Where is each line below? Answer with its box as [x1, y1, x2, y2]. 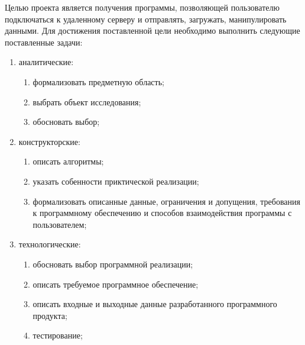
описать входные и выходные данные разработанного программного [33, 298, 277, 310]
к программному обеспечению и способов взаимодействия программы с [33, 207, 292, 219]
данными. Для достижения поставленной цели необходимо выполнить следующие [5, 24, 300, 37]
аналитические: [18, 56, 74, 68]
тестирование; [33, 329, 83, 341]
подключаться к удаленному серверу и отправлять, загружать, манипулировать [5, 12, 287, 25]
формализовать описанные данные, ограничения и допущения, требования [33, 195, 300, 207]
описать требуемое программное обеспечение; [33, 278, 199, 290]
